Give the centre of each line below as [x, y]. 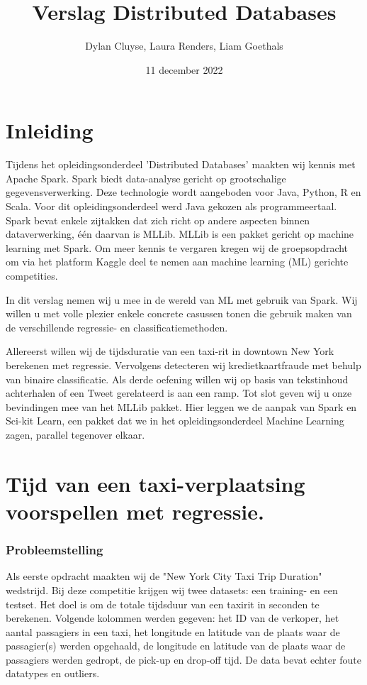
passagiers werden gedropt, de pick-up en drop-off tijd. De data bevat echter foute [183, 659]
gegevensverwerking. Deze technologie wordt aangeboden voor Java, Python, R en [183, 192]
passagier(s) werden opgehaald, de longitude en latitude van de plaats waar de [176, 646]
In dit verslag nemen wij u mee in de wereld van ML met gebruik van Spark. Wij [182, 299]
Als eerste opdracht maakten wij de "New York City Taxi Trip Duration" [164, 576]
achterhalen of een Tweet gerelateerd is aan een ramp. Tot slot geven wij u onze [179, 393]
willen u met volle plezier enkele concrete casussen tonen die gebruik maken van [179, 313]
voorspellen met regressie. [135, 511]
